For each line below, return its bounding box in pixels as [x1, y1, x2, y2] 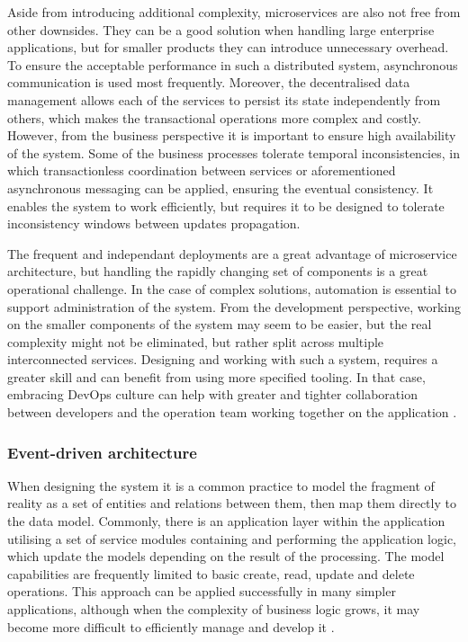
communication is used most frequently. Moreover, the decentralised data [7, 73, 410, 92]
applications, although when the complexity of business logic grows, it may [7, 600, 420, 619]
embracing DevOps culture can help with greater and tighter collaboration [7, 385, 418, 404]
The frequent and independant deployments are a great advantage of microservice [7, 244, 457, 263]
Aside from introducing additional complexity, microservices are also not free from [7, 3, 461, 21]
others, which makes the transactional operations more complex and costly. [7, 108, 421, 127]
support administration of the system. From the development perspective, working [7, 297, 462, 316]
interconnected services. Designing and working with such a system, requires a [7, 350, 438, 369]
